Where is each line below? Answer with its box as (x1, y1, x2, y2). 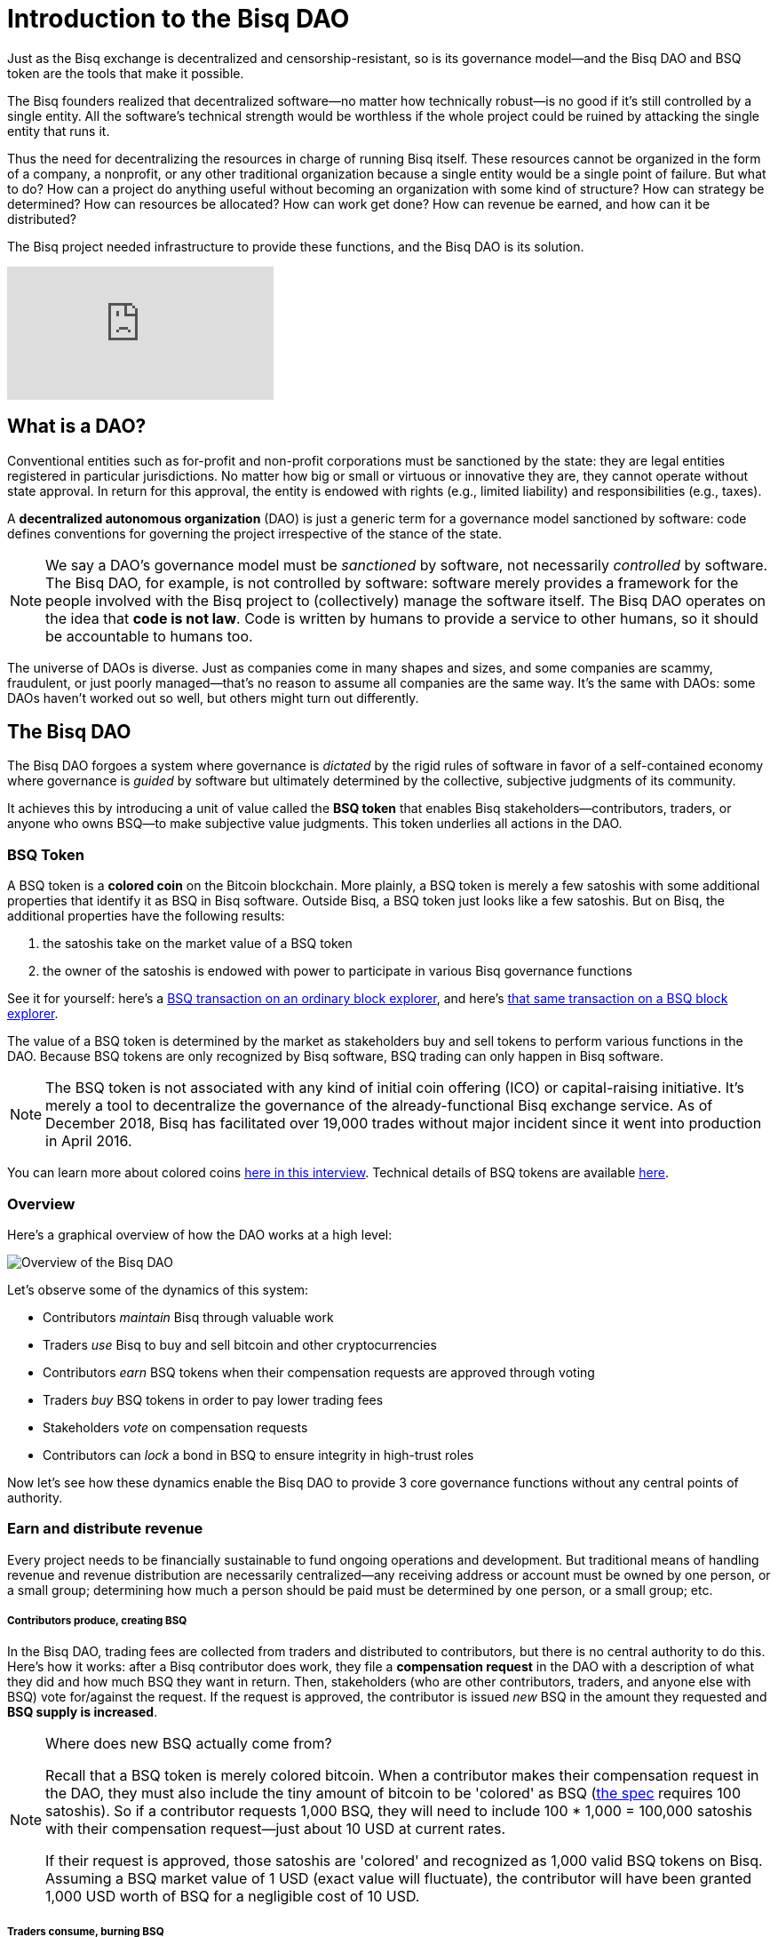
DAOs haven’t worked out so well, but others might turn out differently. (7, 690, 419, 705)
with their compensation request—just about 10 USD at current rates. (45, 1820, 506, 1838)
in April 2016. (45, 1132, 132, 1151)
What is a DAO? (7, 415, 147, 438)
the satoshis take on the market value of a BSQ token (43, 936, 353, 952)
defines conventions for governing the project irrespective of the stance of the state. (7, 525, 502, 541)
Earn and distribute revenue (7, 1519, 203, 1538)
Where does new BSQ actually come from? (45, 1734, 332, 1753)
